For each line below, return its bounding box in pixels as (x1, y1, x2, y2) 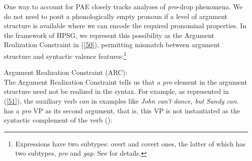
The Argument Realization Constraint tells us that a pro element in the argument (4, 76, 247, 87)
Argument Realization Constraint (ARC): (4, 67, 127, 77)
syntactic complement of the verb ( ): (4, 115, 112, 125)
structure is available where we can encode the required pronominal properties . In (4, 20, 247, 31)
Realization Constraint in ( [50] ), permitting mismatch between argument (4, 39, 220, 50)
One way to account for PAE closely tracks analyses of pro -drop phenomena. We (4, 1, 243, 11)
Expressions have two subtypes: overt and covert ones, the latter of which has (15, 138, 246, 148)
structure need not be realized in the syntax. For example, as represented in (4, 86, 229, 96)
